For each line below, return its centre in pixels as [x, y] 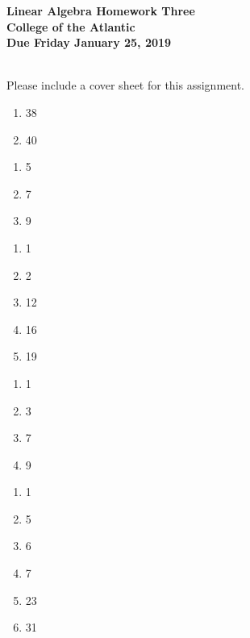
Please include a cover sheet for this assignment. [126, 85]
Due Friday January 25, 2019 [89, 42]
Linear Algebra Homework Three [101, 10]
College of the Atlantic [71, 26]
